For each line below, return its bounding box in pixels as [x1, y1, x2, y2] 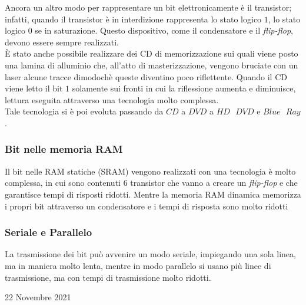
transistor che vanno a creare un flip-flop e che [130, 176, 298, 189]
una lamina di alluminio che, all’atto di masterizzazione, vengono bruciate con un [5, 58, 298, 71]
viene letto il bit [5, 82, 63, 94]
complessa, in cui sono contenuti [5, 176, 121, 189]
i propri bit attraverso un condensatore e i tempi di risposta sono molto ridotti [5, 199, 288, 212]
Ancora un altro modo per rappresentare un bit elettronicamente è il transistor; [5, 1, 292, 13]
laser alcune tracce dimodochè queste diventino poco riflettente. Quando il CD [5, 70, 287, 83]
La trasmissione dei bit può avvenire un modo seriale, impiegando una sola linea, [5, 248, 296, 260]
